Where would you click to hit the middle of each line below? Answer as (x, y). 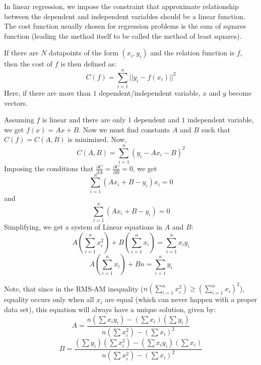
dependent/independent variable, (150, 93)
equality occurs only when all (49, 299)
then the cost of (28, 64)
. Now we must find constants (124, 129)
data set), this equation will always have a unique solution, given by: (110, 309)
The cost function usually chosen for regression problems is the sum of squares (125, 26)
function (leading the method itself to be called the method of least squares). (123, 35)
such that (216, 129)
